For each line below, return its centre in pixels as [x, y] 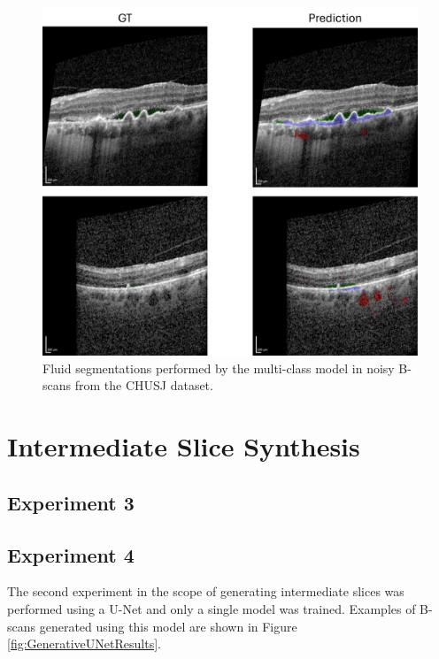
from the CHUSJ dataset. [144, 385]
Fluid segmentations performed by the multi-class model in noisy [219, 368]
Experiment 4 [71, 554]
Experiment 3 [71, 502]
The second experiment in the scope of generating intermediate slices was [206, 591]
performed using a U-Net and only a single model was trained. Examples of [212, 608]
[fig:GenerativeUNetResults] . [84, 644]
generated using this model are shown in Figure [168, 626]
